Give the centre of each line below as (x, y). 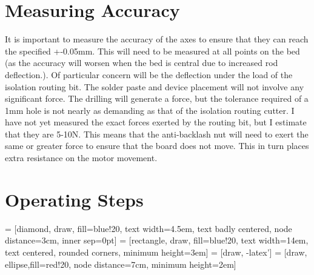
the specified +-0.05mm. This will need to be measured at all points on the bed (152, 51)
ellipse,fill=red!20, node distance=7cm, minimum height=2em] (121, 264)
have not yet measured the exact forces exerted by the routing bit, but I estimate (156, 122)
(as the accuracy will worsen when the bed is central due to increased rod (142, 63)
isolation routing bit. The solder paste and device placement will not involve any (155, 86)
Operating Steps (74, 199)
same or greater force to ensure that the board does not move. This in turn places (157, 146)
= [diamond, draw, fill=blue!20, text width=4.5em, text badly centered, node (149, 228)
